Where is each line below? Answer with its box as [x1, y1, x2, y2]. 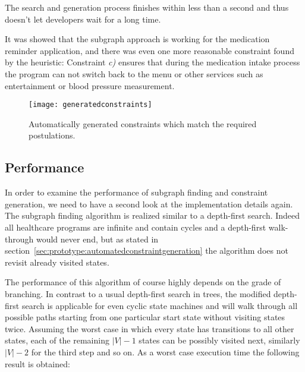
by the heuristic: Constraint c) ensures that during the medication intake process [5, 56, 300, 68]
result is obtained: [5, 357, 70, 370]
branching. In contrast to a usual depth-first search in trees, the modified [5, 287, 271, 300]
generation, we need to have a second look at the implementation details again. [5, 197, 293, 210]
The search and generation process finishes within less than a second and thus [5, 1, 289, 13]
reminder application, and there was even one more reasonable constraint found [5, 44, 294, 56]
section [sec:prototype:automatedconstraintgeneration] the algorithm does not [5, 244, 288, 257]
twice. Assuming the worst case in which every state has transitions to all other [5, 322, 294, 335]
